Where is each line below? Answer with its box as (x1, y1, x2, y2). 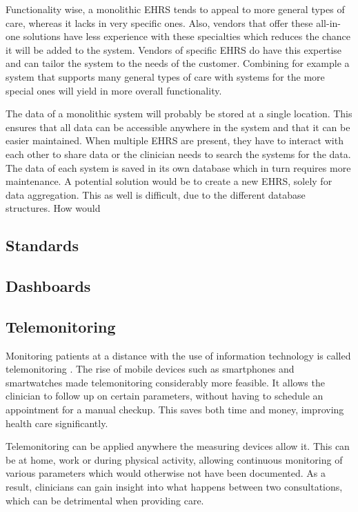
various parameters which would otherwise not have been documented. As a (6, 466, 326, 480)
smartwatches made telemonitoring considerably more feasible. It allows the (6, 375, 325, 389)
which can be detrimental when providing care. (6, 493, 204, 507)
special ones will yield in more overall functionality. (6, 83, 222, 97)
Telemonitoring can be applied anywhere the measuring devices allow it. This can (6, 439, 350, 453)
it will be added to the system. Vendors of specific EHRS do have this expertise (6, 42, 342, 57)
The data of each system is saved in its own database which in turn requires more (6, 160, 351, 175)
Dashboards (6, 275, 91, 297)
